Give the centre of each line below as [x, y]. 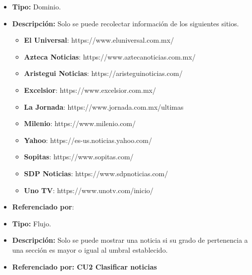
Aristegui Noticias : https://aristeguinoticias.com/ [103, 73]
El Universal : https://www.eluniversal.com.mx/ [99, 40]
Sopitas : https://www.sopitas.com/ [79, 157]
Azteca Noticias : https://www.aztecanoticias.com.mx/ [110, 56]
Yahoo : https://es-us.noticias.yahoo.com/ [88, 140]
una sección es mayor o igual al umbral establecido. [90, 249]
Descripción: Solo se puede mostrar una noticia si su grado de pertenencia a [130, 240]
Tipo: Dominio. [36, 6]
